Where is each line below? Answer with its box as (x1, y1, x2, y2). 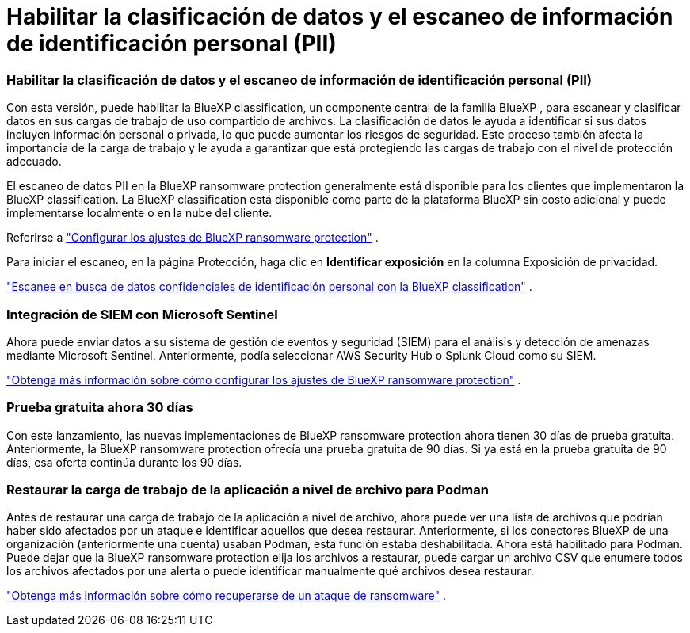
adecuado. (6, 154, 62, 169)
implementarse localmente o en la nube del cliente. (6, 206, 273, 220)
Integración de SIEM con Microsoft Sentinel (6, 306, 278, 322)
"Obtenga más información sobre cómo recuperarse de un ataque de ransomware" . (6, 589, 446, 603)
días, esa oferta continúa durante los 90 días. (6, 455, 242, 469)
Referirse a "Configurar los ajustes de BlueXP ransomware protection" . (6, 231, 379, 245)
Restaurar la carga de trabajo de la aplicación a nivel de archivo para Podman (6, 482, 489, 498)
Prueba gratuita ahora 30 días (6, 399, 193, 416)
